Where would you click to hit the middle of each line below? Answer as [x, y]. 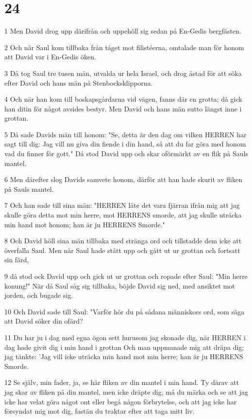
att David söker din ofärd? [44, 321]
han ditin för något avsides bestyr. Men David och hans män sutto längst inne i [123, 108]
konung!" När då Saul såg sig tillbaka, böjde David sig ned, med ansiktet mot [120, 285]
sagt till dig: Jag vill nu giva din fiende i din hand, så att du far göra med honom [125, 144]
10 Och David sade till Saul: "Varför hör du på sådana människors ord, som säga [125, 311]
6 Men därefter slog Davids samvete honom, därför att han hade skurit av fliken [123, 179]
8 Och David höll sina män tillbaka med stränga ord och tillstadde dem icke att [123, 241]
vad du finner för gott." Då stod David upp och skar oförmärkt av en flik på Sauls [126, 154]
